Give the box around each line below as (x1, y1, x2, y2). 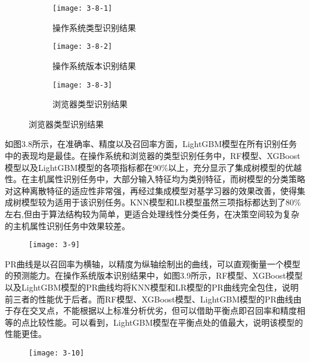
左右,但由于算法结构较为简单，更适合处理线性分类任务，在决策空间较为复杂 (5, 207, 299, 220)
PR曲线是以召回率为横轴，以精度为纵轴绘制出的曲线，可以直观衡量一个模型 (5, 257, 300, 270)
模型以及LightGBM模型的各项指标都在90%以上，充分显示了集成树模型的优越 (5, 161, 302, 173)
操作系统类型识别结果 (52, 21, 136, 33)
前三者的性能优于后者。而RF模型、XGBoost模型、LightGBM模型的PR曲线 (5, 292, 293, 305)
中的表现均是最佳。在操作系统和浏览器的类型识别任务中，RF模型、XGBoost (5, 149, 300, 161)
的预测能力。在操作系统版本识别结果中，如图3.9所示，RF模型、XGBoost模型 (5, 269, 303, 282)
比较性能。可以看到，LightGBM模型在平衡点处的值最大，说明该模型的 (29, 316, 303, 328)
